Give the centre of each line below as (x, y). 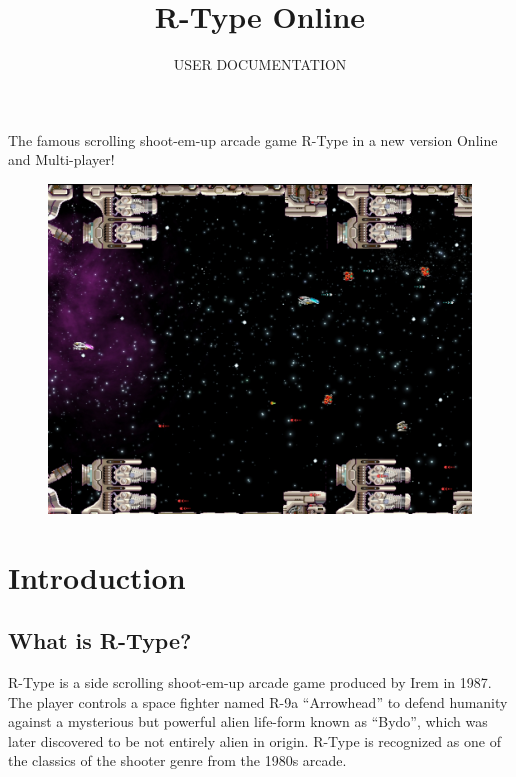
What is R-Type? (100, 640)
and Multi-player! (61, 159)
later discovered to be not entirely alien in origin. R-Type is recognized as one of (254, 740)
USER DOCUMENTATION (260, 64)
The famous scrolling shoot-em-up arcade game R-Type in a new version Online (253, 139)
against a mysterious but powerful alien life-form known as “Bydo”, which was (248, 721)
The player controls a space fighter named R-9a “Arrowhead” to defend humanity (258, 701)
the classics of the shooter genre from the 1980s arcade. (177, 760)
